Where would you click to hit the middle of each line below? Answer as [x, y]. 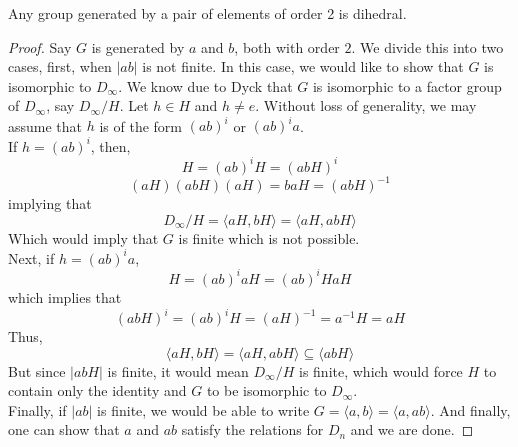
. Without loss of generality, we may [366, 105]
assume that [45, 125]
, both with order [287, 46]
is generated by [138, 46]
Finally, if [37, 409]
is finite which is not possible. [269, 237]
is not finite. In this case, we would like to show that [303, 66]
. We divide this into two [427, 46]
